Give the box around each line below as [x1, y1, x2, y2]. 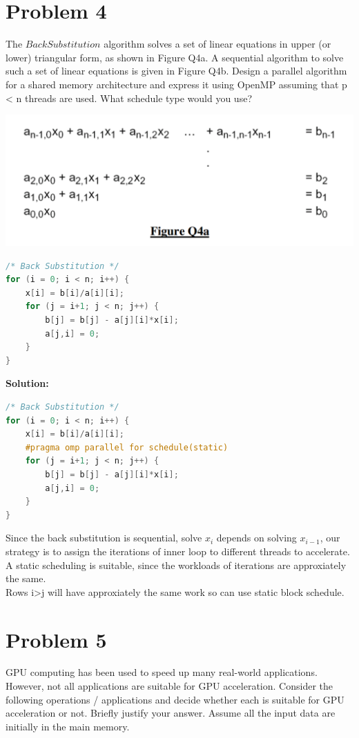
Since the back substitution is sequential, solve [6, 530, 202, 545]
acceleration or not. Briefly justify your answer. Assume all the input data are [6, 706, 336, 720]
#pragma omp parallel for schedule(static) [25, 442, 229, 452]
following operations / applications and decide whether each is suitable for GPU [6, 692, 345, 706]
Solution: [6, 376, 49, 390]
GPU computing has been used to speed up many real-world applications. [6, 665, 318, 679]
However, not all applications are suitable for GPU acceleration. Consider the [6, 679, 333, 693]
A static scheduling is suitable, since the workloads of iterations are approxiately [6, 557, 347, 572]
